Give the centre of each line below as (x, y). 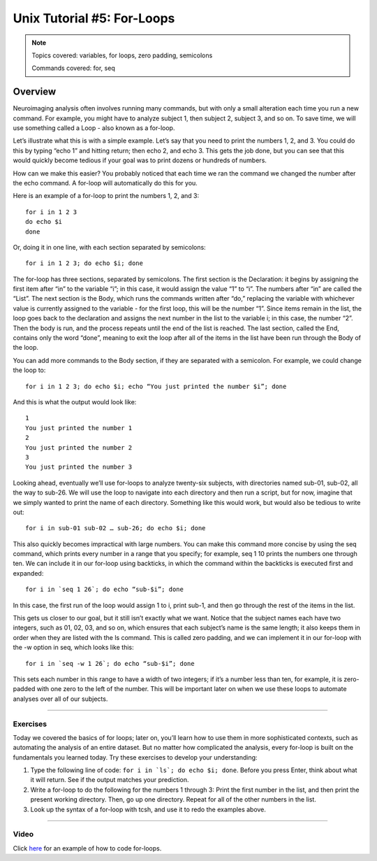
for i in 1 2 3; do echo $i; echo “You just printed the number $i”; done (156, 386)
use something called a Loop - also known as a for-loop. (94, 128)
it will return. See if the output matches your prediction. (110, 780)
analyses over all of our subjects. (60, 699)
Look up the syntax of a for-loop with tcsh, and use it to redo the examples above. (148, 809)
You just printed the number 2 (79, 447)
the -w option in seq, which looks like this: (73, 648)
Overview (35, 92)
